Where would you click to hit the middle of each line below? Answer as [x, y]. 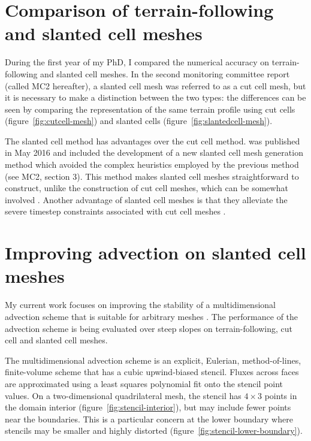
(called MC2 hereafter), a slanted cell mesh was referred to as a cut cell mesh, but [155, 85]
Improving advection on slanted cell [155, 253]
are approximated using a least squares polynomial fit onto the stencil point [144, 383]
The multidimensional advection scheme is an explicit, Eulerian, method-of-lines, [153, 360]
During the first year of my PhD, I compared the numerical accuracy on [137, 62]
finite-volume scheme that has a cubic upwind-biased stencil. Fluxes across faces [152, 372]
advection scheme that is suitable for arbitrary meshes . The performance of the [152, 316]
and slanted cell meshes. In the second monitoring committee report [165, 73]
